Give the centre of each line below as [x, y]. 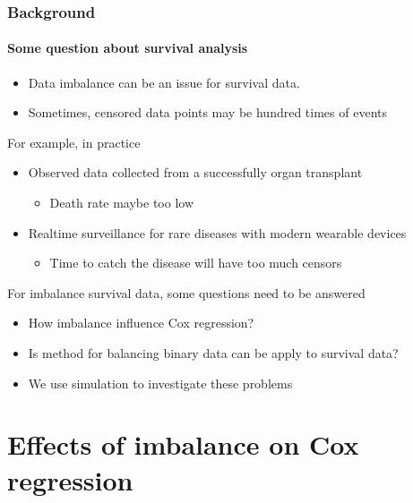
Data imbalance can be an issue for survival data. [164, 82]
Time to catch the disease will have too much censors [196, 263]
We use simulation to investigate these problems [160, 383]
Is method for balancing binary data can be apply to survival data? [213, 352]
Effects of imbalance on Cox [183, 444]
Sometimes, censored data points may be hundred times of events [207, 112]
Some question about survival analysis [128, 48]
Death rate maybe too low [122, 203]
